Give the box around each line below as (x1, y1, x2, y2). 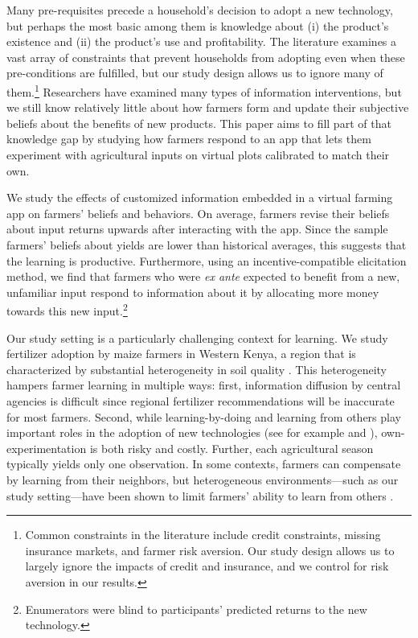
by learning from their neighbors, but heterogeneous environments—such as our (6, 471, 399, 488)
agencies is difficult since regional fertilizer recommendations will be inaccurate (6, 392, 395, 409)
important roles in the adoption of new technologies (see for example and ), (6, 424, 378, 441)
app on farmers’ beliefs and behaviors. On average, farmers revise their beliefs (6, 204, 390, 221)
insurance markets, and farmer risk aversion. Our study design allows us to (25, 541, 395, 558)
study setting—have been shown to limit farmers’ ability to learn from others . (6, 487, 394, 504)
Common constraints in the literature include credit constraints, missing (25, 526, 381, 543)
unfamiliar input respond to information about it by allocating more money (6, 283, 379, 300)
